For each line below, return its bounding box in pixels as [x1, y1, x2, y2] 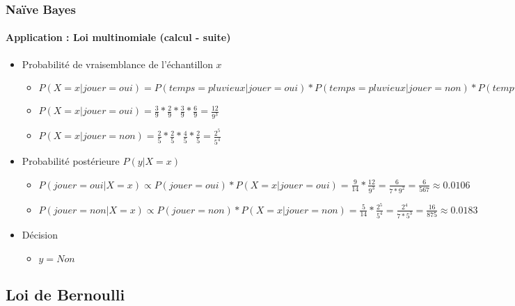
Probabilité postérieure [22, 154, 120, 168]
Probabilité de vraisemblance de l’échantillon [22, 56, 213, 71]
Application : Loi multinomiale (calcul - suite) [6, 30, 231, 45]
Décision [22, 227, 58, 242]
